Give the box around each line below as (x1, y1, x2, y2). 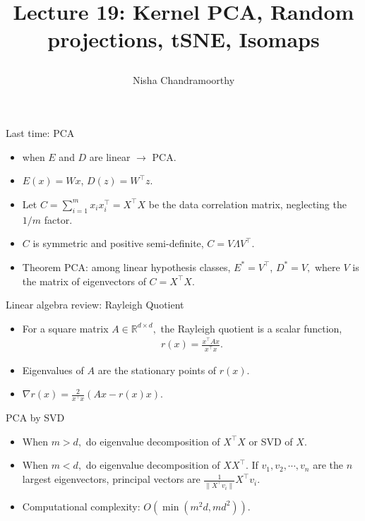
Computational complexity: (22, 498, 140, 513)
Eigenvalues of (22, 362, 84, 377)
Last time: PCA (6, 126, 75, 140)
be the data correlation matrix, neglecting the (148, 196, 347, 211)
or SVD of (249, 433, 293, 448)
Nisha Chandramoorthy (132, 72, 235, 87)
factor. (44, 212, 73, 227)
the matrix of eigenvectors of (22, 273, 146, 288)
